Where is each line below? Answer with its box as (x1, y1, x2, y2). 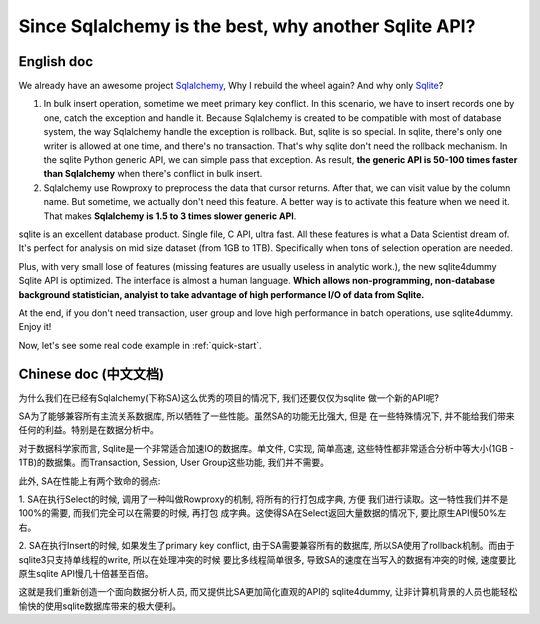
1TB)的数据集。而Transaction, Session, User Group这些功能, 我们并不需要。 (18, 456, 330, 469)
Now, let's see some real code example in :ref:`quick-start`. (18, 339, 262, 351)
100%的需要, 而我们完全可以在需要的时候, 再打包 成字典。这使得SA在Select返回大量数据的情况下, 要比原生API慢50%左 (18, 507, 507, 519)
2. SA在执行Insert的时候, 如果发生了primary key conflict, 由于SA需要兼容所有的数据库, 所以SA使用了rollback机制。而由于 (18, 540, 515, 552)
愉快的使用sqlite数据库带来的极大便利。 (18, 600, 182, 612)
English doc (18, 53, 94, 70)
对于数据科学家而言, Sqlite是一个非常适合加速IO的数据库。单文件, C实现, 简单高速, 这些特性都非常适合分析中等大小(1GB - (18, 442, 515, 454)
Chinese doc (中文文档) (18, 365, 165, 382)
